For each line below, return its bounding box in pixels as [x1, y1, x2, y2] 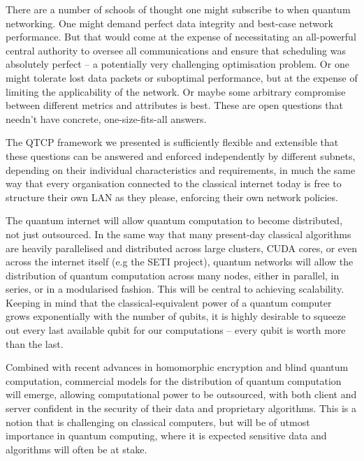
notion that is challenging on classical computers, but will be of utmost [6, 414, 310, 429]
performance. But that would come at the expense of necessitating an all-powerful [6, 29, 356, 44]
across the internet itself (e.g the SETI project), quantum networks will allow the [6, 254, 354, 269]
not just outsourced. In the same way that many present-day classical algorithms [6, 226, 351, 241]
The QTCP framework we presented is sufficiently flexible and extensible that [6, 135, 339, 149]
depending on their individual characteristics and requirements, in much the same [6, 162, 356, 177]
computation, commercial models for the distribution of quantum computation [6, 373, 342, 388]
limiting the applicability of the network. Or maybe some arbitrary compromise [6, 84, 346, 98]
